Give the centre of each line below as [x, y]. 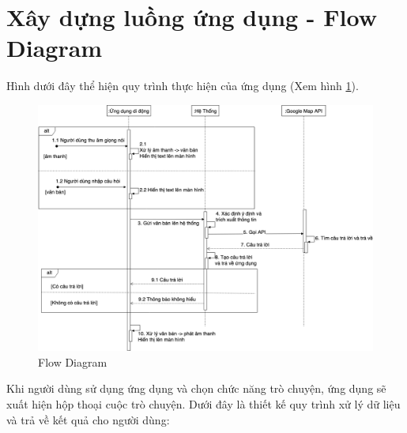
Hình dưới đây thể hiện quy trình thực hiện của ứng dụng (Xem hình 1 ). [183, 86]
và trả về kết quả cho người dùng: [88, 419]
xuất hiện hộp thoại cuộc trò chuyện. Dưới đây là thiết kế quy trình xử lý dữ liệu [203, 404]
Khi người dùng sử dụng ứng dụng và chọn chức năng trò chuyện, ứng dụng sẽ [196, 388]
